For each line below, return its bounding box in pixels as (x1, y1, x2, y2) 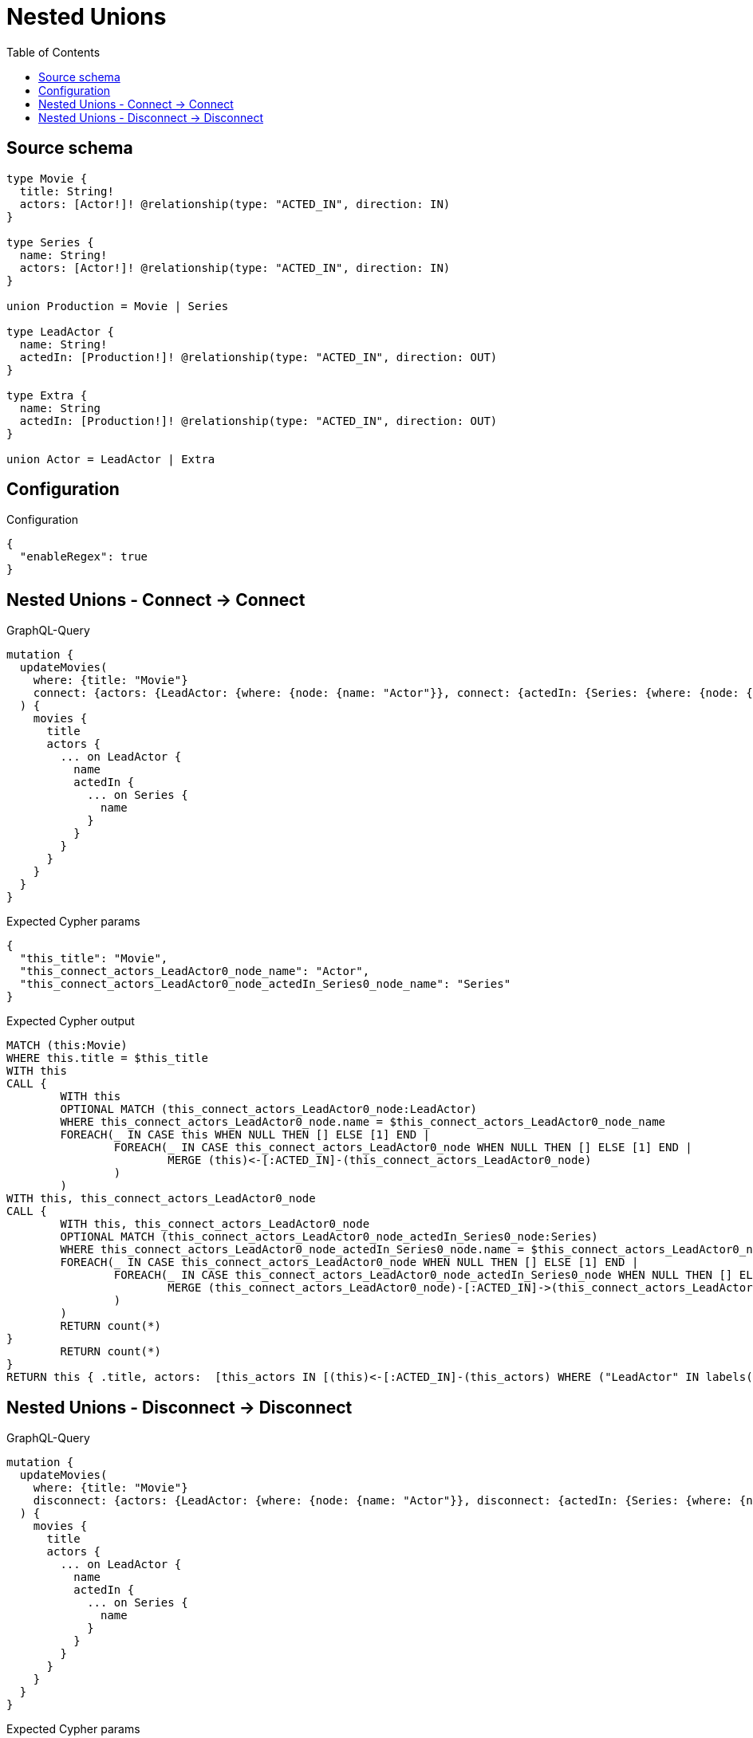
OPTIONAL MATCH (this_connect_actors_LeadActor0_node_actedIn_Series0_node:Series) (60, 1230, 598, 1244)
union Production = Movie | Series (6, 299, 229, 313)
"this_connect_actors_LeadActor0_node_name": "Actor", (19, 965, 370, 978)
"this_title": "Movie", (19, 952, 168, 965)
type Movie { (6, 171, 88, 185)
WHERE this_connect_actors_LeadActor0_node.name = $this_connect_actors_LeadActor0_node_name (60, 1115, 666, 1129)
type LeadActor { (6, 324, 114, 338)
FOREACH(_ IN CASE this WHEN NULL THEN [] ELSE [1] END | (60, 1128, 431, 1142)
